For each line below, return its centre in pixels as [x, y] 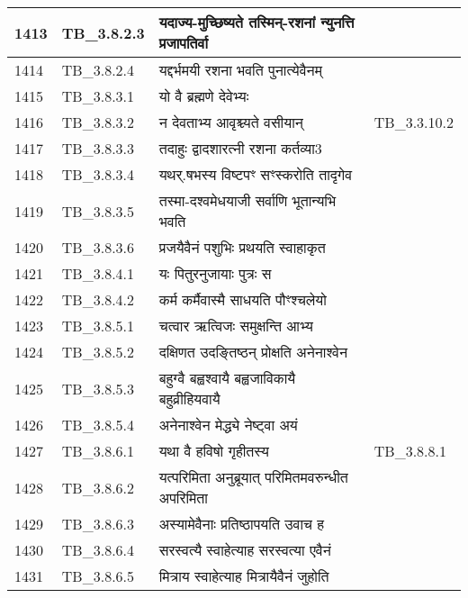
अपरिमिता [183, 498]
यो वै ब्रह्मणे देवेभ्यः [204, 96]
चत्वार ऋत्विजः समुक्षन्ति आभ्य [236, 326]
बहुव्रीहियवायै [189, 399]
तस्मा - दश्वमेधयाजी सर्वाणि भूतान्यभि [247, 200]
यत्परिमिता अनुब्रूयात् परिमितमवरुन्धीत [253, 477]
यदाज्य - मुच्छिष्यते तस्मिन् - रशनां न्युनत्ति [256, 22]
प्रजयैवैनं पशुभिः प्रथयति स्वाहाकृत [242, 247]
